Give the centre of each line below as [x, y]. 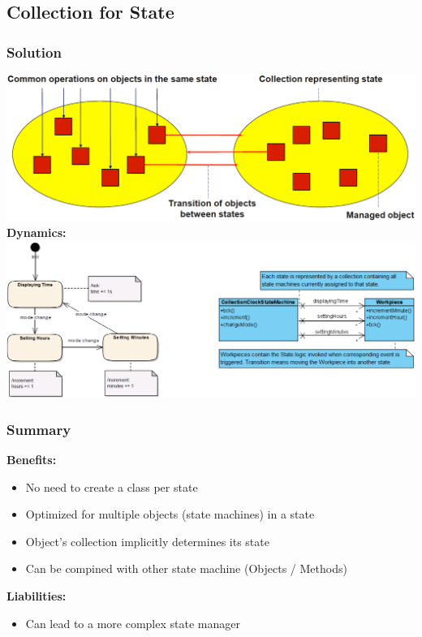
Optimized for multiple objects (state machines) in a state [170, 514]
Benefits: [32, 460]
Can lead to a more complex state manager [133, 623]
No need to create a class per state [112, 486]
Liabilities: [37, 596]
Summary [39, 429]
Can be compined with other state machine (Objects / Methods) [186, 568]
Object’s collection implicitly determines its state [147, 541]
